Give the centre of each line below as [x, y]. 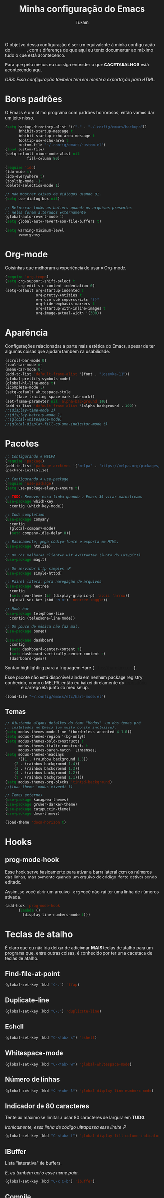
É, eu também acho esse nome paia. [42, 1173]
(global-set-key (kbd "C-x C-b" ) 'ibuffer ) [50, 1182]
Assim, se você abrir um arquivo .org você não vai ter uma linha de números [82, 891]
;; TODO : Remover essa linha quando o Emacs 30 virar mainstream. [74, 497]
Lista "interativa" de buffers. [33, 1163]
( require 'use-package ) [29, 484]
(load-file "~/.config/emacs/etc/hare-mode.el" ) [55, 696]
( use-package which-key [29, 502]
